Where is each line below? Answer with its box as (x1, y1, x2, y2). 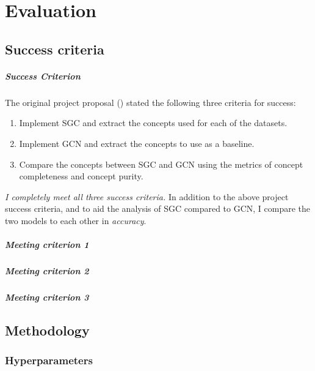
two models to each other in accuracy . (5, 214, 147, 227)
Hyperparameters (5, 353, 93, 368)
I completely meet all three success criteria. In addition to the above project (5, 190, 289, 203)
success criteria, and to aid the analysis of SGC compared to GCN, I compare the (5, 202, 311, 215)
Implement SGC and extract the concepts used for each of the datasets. (19, 116, 288, 129)
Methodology (5, 320, 90, 339)
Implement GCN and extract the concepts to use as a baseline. (19, 137, 255, 149)
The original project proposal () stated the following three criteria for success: (5, 96, 296, 108)
